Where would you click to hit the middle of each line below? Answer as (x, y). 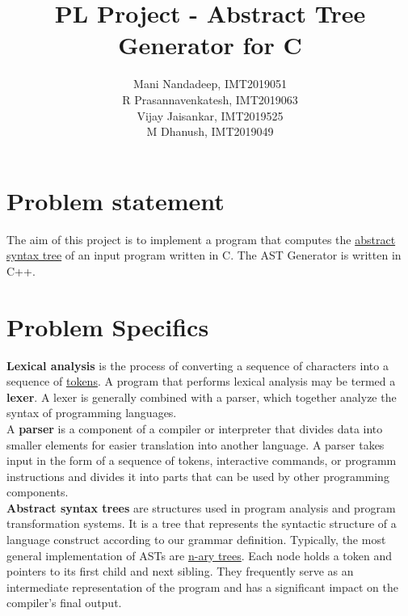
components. (38, 492)
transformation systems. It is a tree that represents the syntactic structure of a (202, 523)
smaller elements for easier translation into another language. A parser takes (196, 444)
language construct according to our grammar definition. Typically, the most (196, 540)
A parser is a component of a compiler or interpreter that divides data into (195, 428)
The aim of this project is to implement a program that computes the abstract (201, 239)
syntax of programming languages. (92, 413)
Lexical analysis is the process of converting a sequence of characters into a (198, 365)
